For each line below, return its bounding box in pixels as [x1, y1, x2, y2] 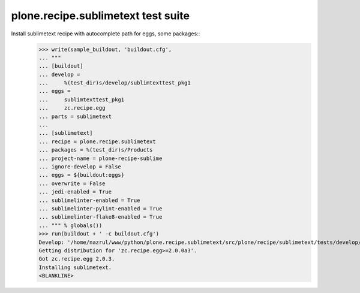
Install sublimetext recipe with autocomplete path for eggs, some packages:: [11, 30, 200, 37]
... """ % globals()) [38, 222, 103, 229]
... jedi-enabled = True [38, 189, 112, 195]
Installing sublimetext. [38, 264, 112, 271]
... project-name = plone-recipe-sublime [38, 155, 163, 162]
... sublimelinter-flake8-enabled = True [38, 213, 163, 220]
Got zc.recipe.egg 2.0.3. [38, 255, 115, 262]
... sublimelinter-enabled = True [38, 197, 140, 204]
